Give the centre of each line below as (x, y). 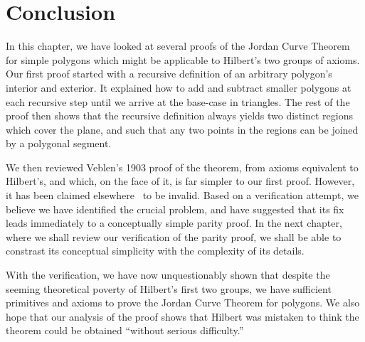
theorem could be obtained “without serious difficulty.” (125, 330)
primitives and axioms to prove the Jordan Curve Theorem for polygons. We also (183, 303)
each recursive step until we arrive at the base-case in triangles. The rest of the (178, 101)
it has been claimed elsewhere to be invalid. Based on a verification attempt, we (182, 195)
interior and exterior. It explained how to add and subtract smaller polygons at (179, 87)
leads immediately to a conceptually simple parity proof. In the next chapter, (174, 223)
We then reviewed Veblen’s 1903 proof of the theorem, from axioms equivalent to (182, 167)
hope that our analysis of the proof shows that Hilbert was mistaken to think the (182, 316)
